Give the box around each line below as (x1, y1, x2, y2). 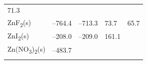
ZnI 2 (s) (7, 30, 29, 42)
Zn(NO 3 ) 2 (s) (7, 44, 46, 56)
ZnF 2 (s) (7, 17, 31, 29)
